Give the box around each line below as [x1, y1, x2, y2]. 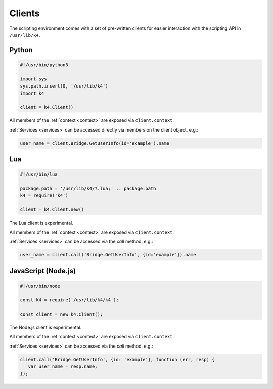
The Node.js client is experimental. [9, 324, 82, 331]
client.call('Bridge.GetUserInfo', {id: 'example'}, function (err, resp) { [20, 357, 215, 362]
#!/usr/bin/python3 [20, 62, 68, 68]
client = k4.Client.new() [20, 207, 84, 212]
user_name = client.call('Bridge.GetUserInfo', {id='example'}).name [20, 252, 196, 257]
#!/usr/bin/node [20, 283, 61, 289]
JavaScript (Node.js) [9, 267, 76, 275]
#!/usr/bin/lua [20, 171, 58, 177]
